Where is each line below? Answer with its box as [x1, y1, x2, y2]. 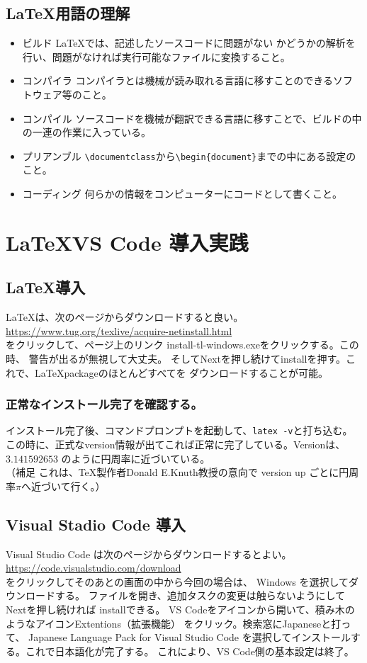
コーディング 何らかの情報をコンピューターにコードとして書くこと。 [22, 186, 343, 201]
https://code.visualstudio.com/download [6, 560, 181, 575]
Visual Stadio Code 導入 [6, 513, 186, 535]
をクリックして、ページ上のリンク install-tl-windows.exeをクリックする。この [6, 337, 359, 352]
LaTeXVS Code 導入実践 [6, 227, 249, 256]
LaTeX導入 [6, 276, 86, 298]
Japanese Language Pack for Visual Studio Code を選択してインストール [28, 630, 351, 645]
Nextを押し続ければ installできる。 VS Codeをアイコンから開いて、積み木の [6, 601, 355, 616]
